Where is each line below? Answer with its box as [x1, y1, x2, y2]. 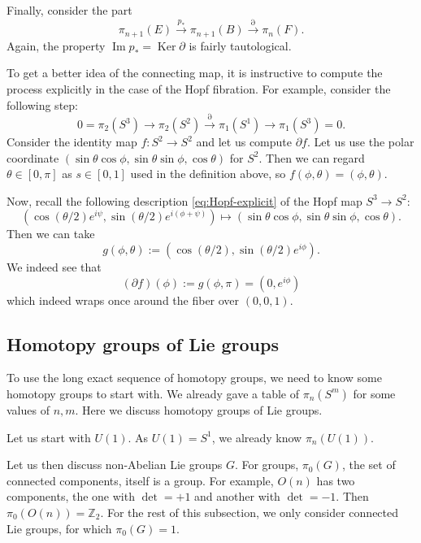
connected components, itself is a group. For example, [7, 471, 274, 489]
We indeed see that [7, 258, 102, 275]
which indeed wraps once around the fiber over [7, 291, 240, 308]
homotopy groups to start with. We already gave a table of [7, 384, 299, 402]
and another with [194, 488, 280, 505]
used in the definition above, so [130, 165, 286, 182]
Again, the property [7, 37, 106, 54]
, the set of [341, 456, 396, 473]
